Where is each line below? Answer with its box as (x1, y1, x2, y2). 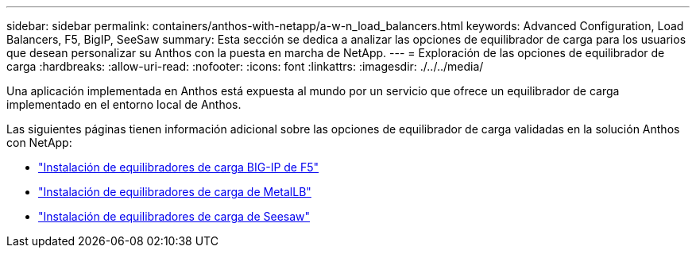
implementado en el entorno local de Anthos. (6, 98, 242, 111)
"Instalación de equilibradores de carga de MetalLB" (38, 185, 311, 198)
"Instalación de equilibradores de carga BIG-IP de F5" (38, 160, 319, 174)
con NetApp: (6, 136, 72, 149)
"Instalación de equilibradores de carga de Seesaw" (38, 210, 311, 223)
